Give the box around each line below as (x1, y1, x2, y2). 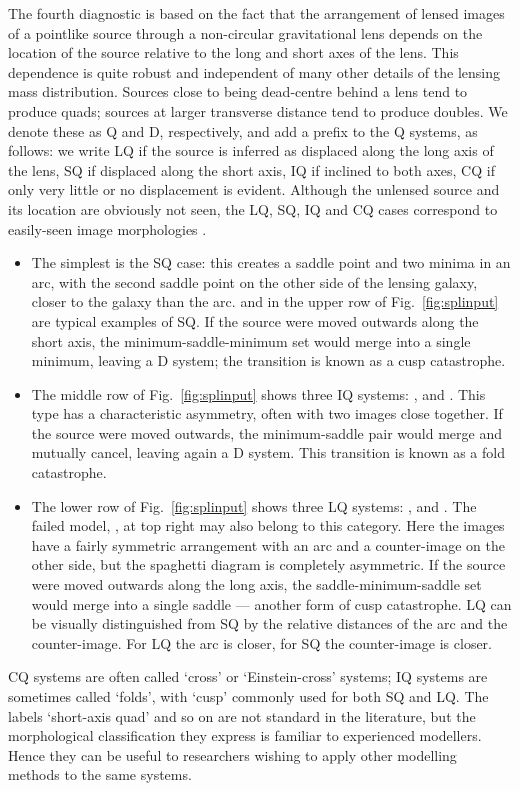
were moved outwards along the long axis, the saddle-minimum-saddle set (31, 574, 482, 595)
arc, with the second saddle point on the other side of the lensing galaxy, (31, 271, 478, 292)
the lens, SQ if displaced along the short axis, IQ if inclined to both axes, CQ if (8, 159, 495, 180)
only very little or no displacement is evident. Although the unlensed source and (8, 179, 500, 200)
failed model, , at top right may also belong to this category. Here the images (31, 515, 505, 536)
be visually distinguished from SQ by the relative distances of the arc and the (31, 613, 508, 634)
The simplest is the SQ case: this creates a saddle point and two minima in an (31, 252, 511, 273)
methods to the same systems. (8, 764, 192, 785)
